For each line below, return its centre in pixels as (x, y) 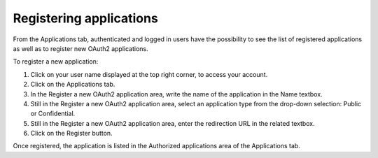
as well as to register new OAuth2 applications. (80, 48)
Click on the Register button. (71, 134)
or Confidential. (53, 114)
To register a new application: (56, 62)
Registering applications (86, 18)
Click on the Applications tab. (73, 85)
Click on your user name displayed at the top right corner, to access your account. (149, 74)
